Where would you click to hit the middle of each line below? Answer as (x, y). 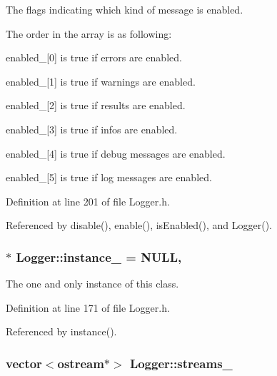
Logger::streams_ (181, 363)
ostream (81, 363)
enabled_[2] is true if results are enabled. (96, 105)
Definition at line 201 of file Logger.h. (88, 201)
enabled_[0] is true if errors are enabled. (94, 57)
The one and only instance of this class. (92, 284)
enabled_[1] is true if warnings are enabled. (101, 81)
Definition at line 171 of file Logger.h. (88, 307)
